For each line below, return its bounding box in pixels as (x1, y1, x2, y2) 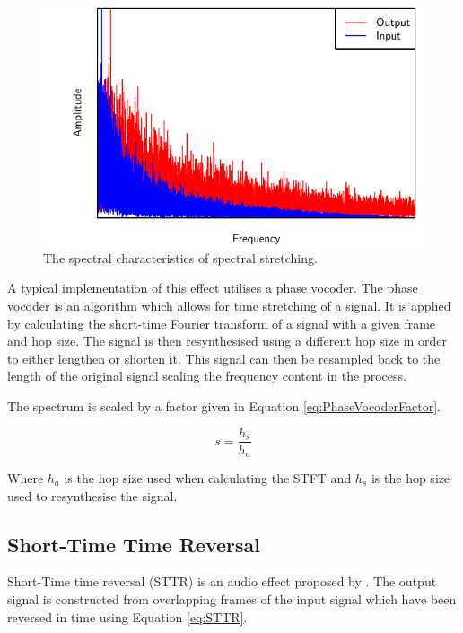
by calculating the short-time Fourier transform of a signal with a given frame (7, 313, 436, 332)
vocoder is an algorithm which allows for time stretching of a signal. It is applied (7, 295, 451, 314)
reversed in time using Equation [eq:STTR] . (7, 607, 248, 626)
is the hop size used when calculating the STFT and (64, 469, 352, 488)
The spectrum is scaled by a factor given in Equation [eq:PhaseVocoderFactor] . (7, 396, 441, 415)
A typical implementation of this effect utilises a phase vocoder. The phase (7, 278, 418, 297)
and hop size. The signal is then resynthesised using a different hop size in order (7, 331, 447, 350)
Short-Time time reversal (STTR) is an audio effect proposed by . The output (7, 572, 437, 591)
